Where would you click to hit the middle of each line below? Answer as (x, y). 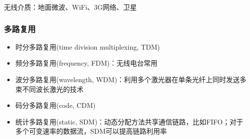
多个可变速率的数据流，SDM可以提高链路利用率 (91, 131)
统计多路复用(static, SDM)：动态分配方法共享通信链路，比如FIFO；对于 (129, 121)
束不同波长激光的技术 (49, 89)
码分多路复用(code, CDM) (55, 105)
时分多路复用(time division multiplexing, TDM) (88, 46)
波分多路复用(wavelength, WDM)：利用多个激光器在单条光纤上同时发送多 (131, 79)
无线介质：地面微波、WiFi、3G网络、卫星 (71, 7)
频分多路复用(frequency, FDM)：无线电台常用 (86, 63)
